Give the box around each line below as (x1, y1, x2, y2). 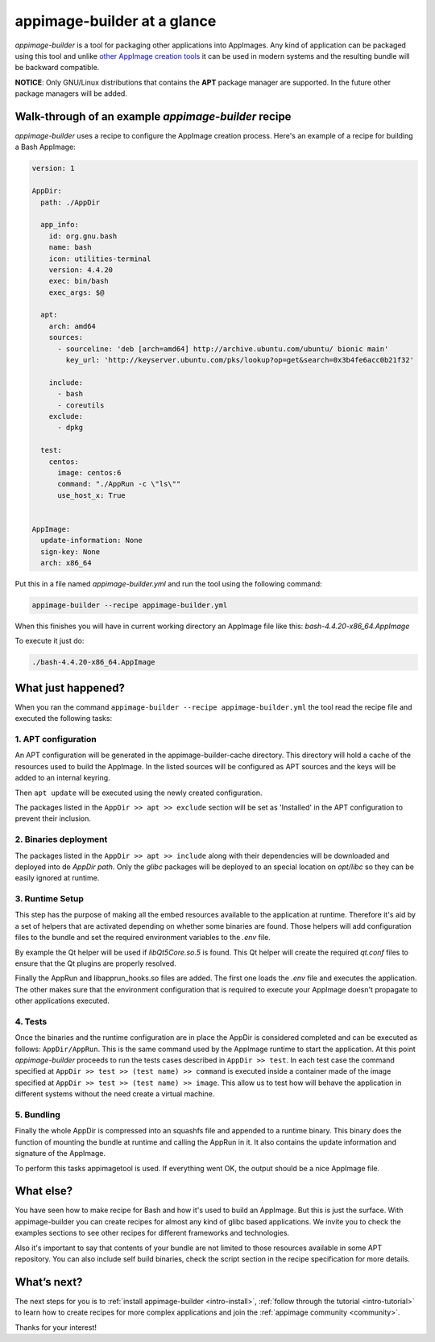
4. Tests (14, 1016, 48, 1027)
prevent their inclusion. (14, 814, 92, 823)
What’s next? (14, 1275, 83, 1289)
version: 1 (31, 164, 75, 173)
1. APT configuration (14, 734, 97, 745)
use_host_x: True (57, 491, 126, 499)
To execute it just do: (14, 636, 85, 646)
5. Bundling (14, 1109, 60, 1120)
